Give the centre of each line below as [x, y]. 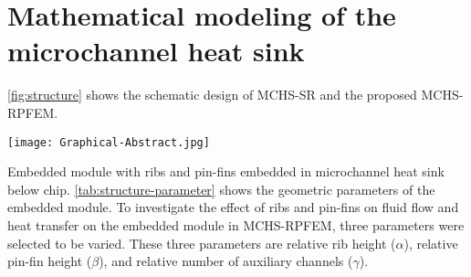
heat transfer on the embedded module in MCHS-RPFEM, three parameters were [236, 224]
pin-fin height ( [50, 261]
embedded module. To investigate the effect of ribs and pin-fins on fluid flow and [233, 207]
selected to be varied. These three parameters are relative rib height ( [202, 243]
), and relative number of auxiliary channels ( [226, 261]
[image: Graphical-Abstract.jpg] [109, 142]
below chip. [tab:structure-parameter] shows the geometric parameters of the [221, 189]
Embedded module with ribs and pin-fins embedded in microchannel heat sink [226, 171]
